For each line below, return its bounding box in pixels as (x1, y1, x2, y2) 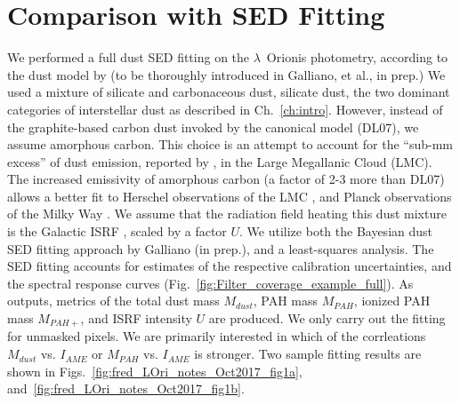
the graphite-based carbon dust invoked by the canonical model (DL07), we (7, 117, 419, 136)
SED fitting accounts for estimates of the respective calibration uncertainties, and (7, 257, 452, 275)
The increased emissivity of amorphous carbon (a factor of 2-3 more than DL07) (7, 170, 445, 188)
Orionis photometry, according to (266, 48, 448, 67)
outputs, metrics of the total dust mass (7, 291, 220, 310)
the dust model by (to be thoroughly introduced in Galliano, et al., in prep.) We (7, 65, 446, 83)
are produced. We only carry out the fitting (208, 309, 446, 328)
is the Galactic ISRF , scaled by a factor (7, 222, 227, 241)
